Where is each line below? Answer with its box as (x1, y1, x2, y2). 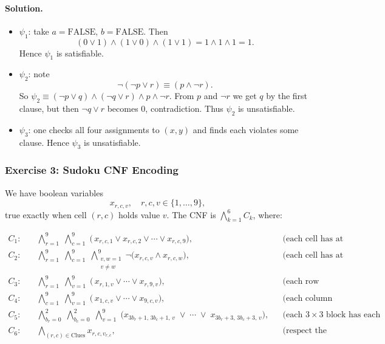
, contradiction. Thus (145, 101, 223, 114)
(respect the (282, 326, 327, 335)
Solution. (5, 1, 43, 14)
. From (169, 89, 194, 102)
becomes (107, 101, 138, 114)
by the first (266, 89, 308, 102)
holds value (118, 208, 160, 221)
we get (233, 89, 257, 102)
